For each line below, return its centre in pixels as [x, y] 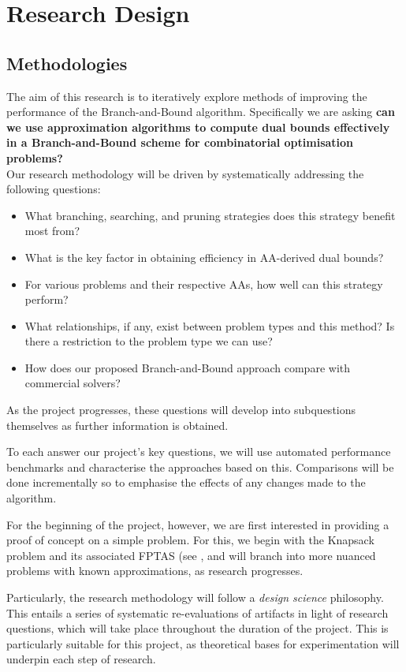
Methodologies [67, 63]
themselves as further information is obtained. [117, 425]
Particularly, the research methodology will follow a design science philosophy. [195, 597]
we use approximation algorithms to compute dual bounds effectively [198, 127]
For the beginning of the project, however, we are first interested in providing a [198, 524]
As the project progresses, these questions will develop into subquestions [181, 410]
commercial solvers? [73, 383]
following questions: [54, 189]
